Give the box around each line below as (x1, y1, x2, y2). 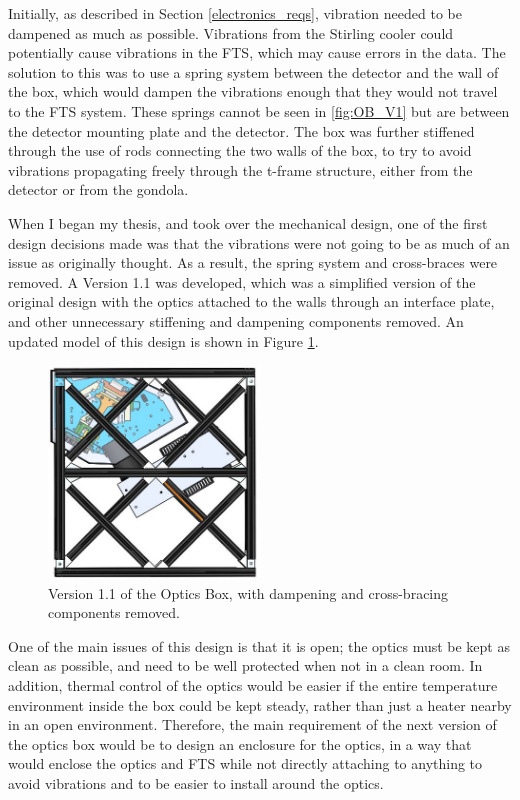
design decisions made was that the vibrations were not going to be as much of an (8, 232, 510, 253)
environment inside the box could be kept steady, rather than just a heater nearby (8, 694, 512, 715)
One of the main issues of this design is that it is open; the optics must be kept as (8, 635, 510, 656)
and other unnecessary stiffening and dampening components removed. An (8, 310, 464, 331)
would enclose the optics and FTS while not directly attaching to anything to (8, 753, 483, 774)
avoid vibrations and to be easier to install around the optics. (8, 772, 384, 793)
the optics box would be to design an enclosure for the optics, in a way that (8, 733, 472, 754)
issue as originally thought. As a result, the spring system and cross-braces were (8, 252, 498, 273)
